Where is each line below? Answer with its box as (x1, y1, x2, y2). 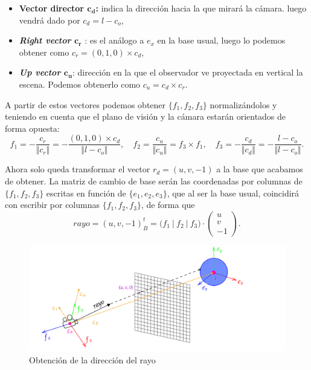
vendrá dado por (19, 13, 80, 26)
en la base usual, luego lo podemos (157, 34, 286, 47)
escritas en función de (46, 186, 126, 199)
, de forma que (141, 198, 195, 211)
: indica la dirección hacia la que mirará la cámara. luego (95, 2, 307, 14)
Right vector (19, 34, 71, 47)
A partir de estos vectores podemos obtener (5, 98, 166, 111)
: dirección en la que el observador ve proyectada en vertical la (72, 66, 303, 79)
